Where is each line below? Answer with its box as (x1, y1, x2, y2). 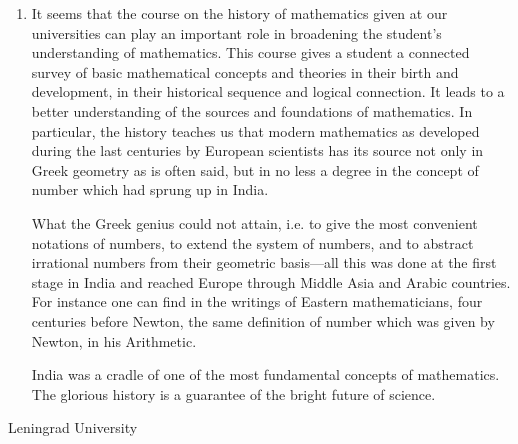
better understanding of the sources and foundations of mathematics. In (31, 100, 473, 121)
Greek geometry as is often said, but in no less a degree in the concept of (31, 159, 479, 180)
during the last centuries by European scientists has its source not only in (31, 140, 484, 161)
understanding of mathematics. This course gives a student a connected (31, 42, 470, 63)
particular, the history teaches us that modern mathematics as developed (31, 120, 480, 141)
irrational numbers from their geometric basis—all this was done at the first (31, 252, 497, 273)
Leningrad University (8, 417, 138, 438)
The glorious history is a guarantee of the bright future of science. (31, 383, 436, 404)
